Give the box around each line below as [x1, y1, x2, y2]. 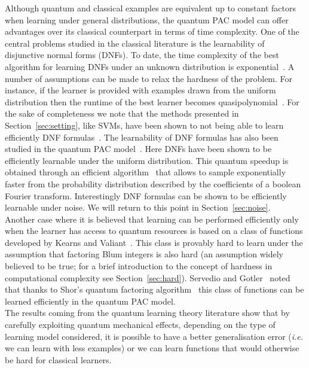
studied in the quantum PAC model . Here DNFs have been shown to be [5, 142, 272, 155]
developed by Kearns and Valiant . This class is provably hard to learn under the [5, 236, 303, 248]
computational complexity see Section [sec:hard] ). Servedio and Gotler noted [5, 271, 290, 284]
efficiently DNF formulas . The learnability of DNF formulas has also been [5, 130, 279, 143]
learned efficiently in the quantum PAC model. [5, 294, 176, 307]
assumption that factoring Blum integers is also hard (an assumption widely [5, 248, 283, 260]
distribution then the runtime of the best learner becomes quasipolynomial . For [5, 95, 299, 108]
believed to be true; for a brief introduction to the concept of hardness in [5, 260, 273, 272]
